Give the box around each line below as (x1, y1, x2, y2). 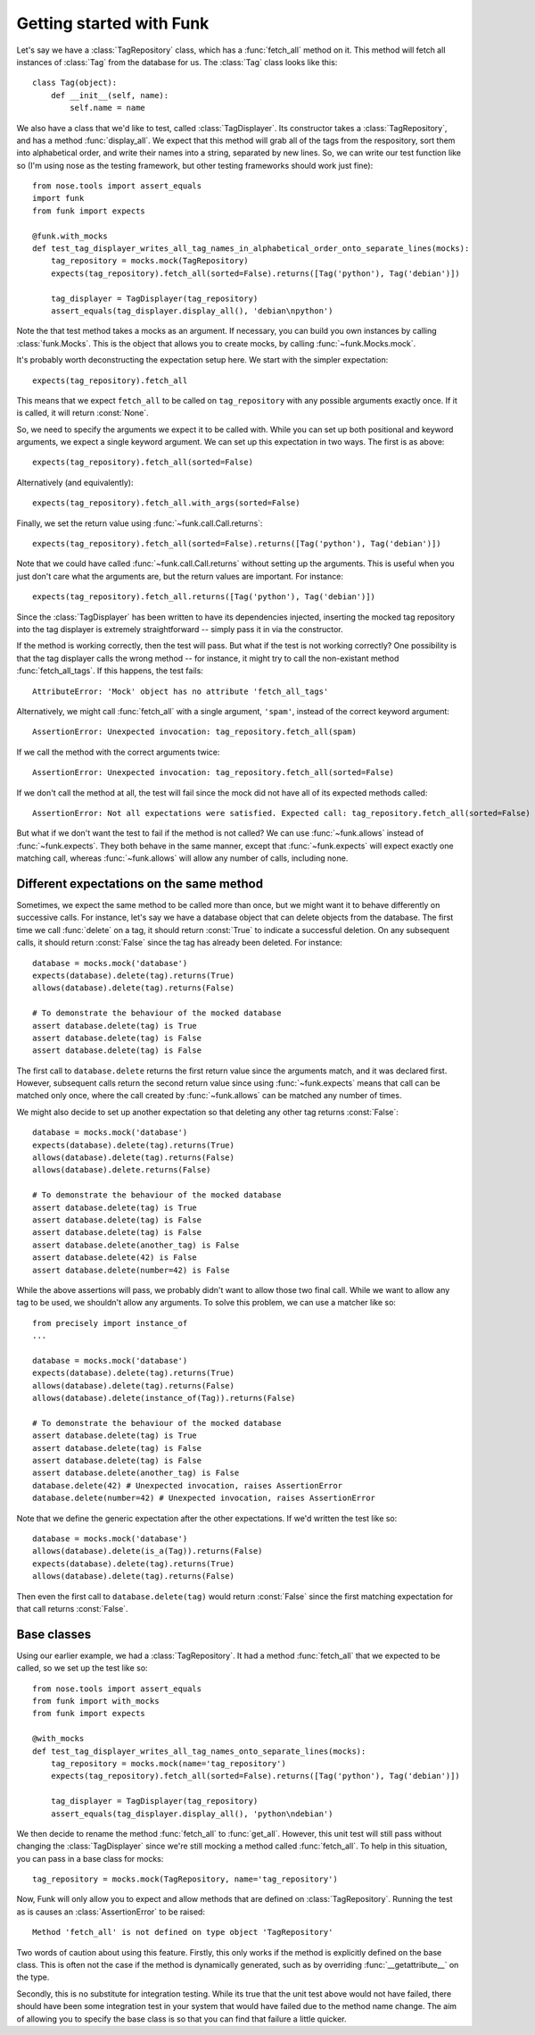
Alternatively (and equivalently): (16, 477, 134, 488)
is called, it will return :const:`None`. (16, 407, 149, 419)
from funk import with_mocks (32, 1696, 160, 1706)
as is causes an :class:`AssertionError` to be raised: (16, 1906, 205, 1917)
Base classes (16, 1626, 92, 1642)
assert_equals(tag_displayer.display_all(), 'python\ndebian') (50, 1808, 333, 1819)
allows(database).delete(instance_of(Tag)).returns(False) (32, 1393, 296, 1404)
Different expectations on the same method (16, 876, 263, 891)
